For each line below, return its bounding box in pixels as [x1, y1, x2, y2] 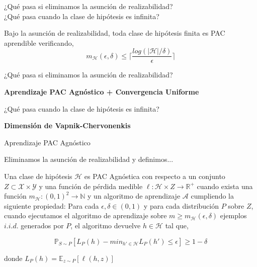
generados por [21, 220, 64, 230]
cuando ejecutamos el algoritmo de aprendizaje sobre [4, 210, 167, 221]
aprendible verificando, [4, 37, 74, 48]
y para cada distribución [143, 200, 219, 211]
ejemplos [220, 210, 247, 221]
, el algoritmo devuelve [70, 220, 141, 230]
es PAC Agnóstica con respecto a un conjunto [84, 171, 225, 181]
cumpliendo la [191, 191, 234, 201]
